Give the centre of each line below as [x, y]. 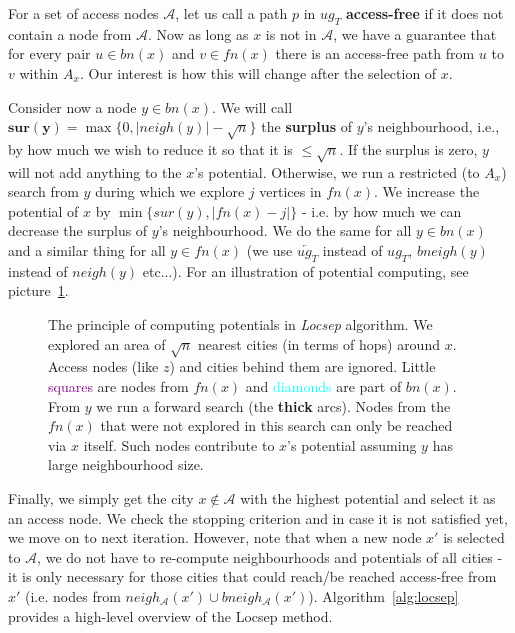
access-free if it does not [424, 13]
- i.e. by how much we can [381, 210]
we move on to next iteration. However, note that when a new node [215, 537]
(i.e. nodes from [73, 595]
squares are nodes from [118, 386]
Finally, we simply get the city [101, 497]
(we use [269, 250]
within [39, 72]
